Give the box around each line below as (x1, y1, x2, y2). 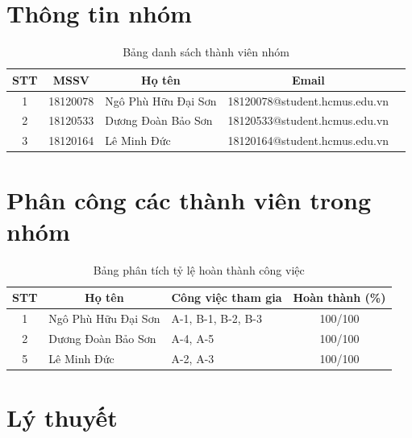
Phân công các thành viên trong (6, 183, 372, 216)
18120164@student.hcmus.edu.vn (227, 132, 389, 149)
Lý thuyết (6, 401, 118, 434)
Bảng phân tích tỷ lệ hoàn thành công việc (93, 261, 305, 278)
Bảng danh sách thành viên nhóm (123, 43, 289, 60)
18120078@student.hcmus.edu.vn (227, 92, 389, 109)
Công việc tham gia (171, 289, 282, 306)
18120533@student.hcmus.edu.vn (227, 112, 389, 129)
